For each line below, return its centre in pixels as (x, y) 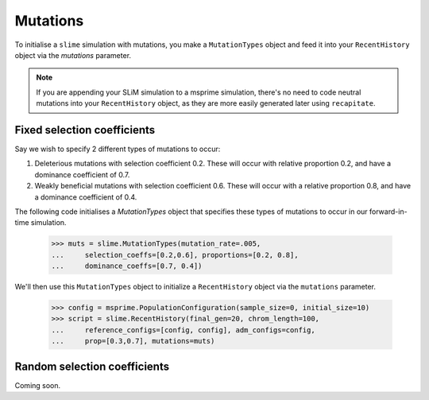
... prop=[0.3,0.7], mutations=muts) (133, 341)
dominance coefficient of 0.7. (82, 174)
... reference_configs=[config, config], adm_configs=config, (183, 330)
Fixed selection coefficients (85, 130)
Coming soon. (38, 385)
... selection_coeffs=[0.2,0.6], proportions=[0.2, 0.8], (175, 255)
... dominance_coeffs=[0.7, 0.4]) (127, 266)
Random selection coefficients (92, 366)
